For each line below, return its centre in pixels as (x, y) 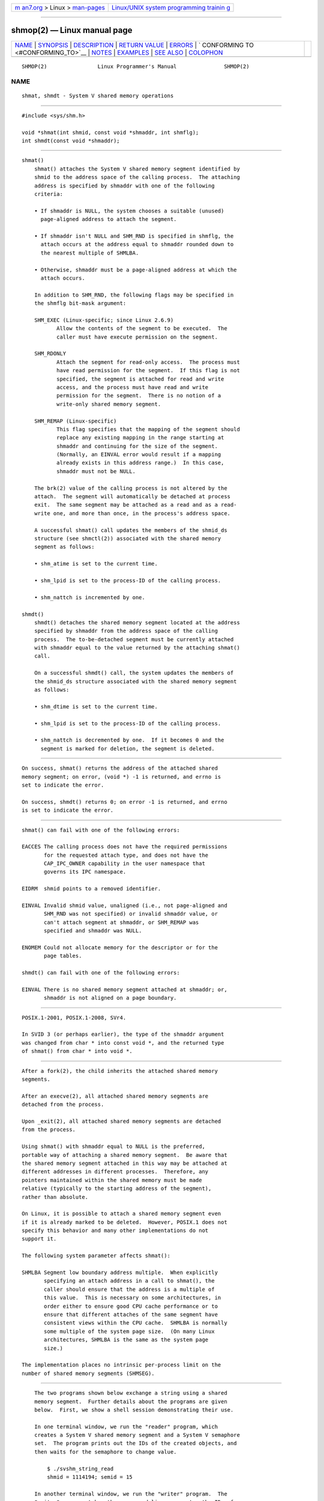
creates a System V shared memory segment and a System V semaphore (137, 1435)
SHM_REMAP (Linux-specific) (75, 421)
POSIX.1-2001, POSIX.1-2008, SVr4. (74, 1017)
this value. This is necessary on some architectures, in (133, 1298)
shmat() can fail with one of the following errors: (101, 830)
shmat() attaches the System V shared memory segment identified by (137, 169)
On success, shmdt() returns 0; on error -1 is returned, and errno (124, 802)
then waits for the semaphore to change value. (105, 1452)
